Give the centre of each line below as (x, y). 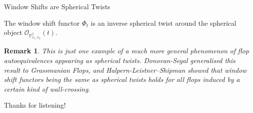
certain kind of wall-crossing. (47, 89)
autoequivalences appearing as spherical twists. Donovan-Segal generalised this (120, 60)
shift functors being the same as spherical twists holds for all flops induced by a (122, 79)
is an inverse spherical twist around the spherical (164, 23)
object (13, 32)
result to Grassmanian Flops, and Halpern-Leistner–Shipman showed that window (125, 70)
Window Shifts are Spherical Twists (57, 6)
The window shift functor (42, 23)
